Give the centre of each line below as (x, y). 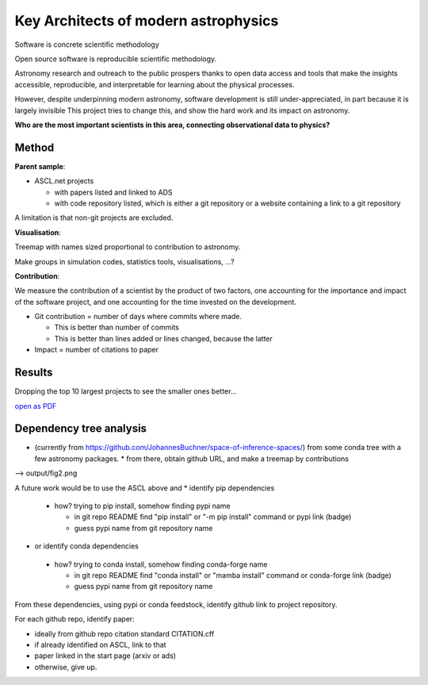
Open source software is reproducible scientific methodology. (116, 59)
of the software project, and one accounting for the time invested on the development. (156, 302)
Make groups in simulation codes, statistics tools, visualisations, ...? (124, 261)
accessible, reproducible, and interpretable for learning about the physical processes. (155, 84)
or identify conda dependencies (86, 546)
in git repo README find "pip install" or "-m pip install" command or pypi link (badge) (213, 517)
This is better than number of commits (117, 327)
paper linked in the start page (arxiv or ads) (105, 656)
